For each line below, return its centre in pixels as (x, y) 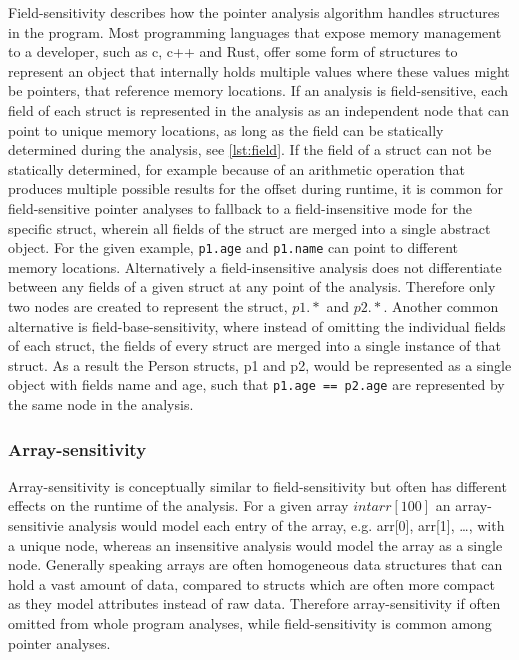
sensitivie (36, 525)
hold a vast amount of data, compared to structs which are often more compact (251, 583)
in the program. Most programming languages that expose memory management (255, 31)
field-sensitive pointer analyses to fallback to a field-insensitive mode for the (240, 207)
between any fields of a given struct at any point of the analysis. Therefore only (252, 286)
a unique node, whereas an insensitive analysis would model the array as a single (255, 544)
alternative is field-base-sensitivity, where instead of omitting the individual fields (257, 325)
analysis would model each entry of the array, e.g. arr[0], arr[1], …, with (286, 525)
